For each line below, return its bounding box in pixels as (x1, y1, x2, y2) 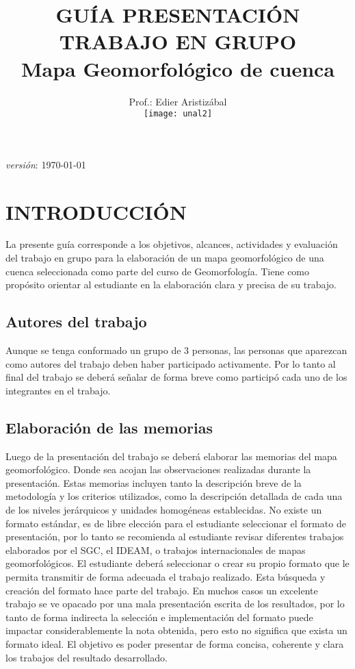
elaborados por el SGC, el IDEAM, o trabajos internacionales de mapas (5, 542, 306, 557)
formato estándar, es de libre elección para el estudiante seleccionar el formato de (5, 516, 346, 530)
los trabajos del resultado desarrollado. (5, 650, 168, 664)
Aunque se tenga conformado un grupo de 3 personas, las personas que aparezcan (5, 343, 347, 357)
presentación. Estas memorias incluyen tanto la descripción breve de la (5, 475, 302, 490)
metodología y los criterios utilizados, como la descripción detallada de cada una (5, 489, 343, 503)
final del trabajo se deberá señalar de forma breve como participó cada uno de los (5, 370, 347, 384)
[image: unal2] (143, 109, 213, 119)
